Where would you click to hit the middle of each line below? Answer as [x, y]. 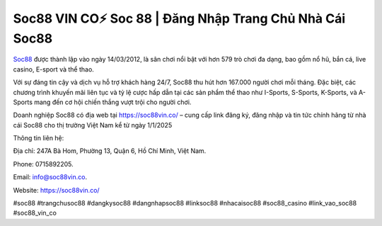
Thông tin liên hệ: [39, 138]
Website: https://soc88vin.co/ [56, 190]
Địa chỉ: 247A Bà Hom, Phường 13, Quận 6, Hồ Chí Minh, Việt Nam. [110, 151]
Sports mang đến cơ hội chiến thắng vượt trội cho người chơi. [102, 102]
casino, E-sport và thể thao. [54, 69]
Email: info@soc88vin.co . [50, 177]
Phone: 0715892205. [43, 164]
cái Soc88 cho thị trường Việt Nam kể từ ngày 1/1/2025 [93, 125]
